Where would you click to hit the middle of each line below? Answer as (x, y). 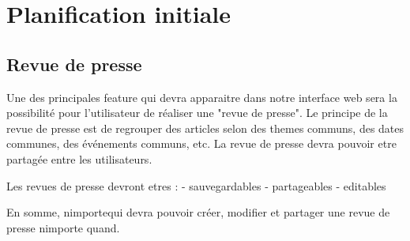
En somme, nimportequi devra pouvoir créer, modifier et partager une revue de (198, 212)
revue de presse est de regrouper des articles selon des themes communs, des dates (205, 128)
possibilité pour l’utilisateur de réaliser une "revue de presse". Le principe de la (197, 113)
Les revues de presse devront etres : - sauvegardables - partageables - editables (196, 185)
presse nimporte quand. (63, 227)
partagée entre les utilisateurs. (79, 158)
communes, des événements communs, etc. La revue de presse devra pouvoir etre (201, 143)
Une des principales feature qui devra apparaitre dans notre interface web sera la (202, 97)
